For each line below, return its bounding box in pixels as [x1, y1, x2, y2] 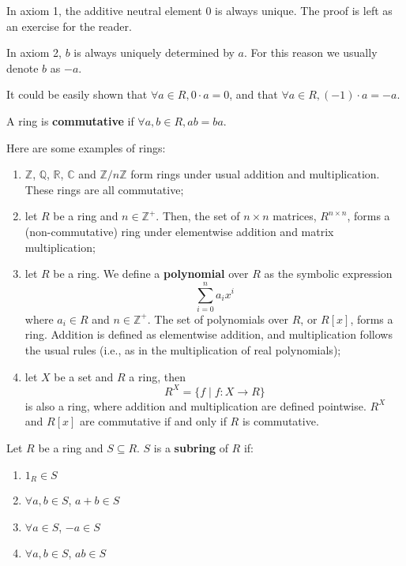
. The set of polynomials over [147, 310, 289, 327]
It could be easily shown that [6, 86, 148, 103]
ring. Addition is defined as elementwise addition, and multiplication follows [24, 326, 393, 343]
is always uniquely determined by [73, 44, 235, 61]
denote [6, 59, 39, 76]
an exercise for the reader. [6, 17, 132, 34]
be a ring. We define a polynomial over [53, 265, 249, 282]
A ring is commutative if [6, 112, 134, 129]
